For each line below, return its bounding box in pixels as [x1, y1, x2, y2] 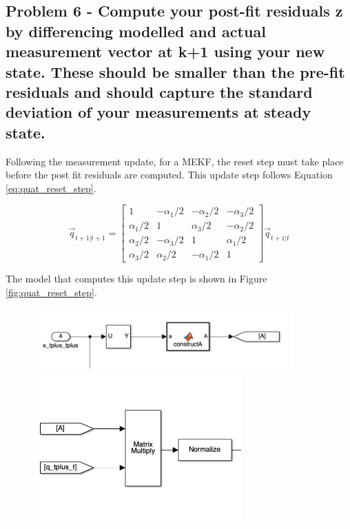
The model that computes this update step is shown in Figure [6, 271, 267, 286]
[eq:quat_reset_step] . [6, 180, 96, 195]
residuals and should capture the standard [6, 81, 313, 102]
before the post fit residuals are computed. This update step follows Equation [6, 167, 333, 182]
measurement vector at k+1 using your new [6, 41, 325, 62]
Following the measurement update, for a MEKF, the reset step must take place [6, 154, 344, 168]
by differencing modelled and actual [6, 20, 266, 41]
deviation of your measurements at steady [6, 101, 311, 123]
